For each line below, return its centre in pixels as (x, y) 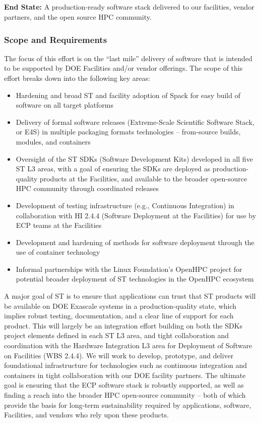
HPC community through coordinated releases (87, 188)
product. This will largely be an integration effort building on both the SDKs (123, 325)
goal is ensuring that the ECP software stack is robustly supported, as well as (124, 385)
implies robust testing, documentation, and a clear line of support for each (119, 316)
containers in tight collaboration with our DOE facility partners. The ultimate (125, 375)
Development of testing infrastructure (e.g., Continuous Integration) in (125, 205)
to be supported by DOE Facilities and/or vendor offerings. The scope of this (123, 68)
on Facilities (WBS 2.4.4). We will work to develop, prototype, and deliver (119, 355)
